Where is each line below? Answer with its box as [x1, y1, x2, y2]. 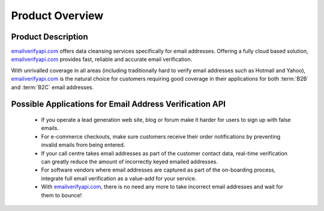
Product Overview [11, 9, 104, 22]
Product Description [11, 32, 88, 42]
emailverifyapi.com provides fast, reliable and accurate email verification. [11, 56, 193, 63]
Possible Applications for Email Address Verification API [11, 99, 226, 109]
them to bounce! [41, 191, 82, 198]
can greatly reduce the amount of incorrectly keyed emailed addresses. [41, 158, 218, 165]
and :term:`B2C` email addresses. [11, 84, 94, 91]
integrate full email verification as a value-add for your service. [41, 175, 197, 182]
